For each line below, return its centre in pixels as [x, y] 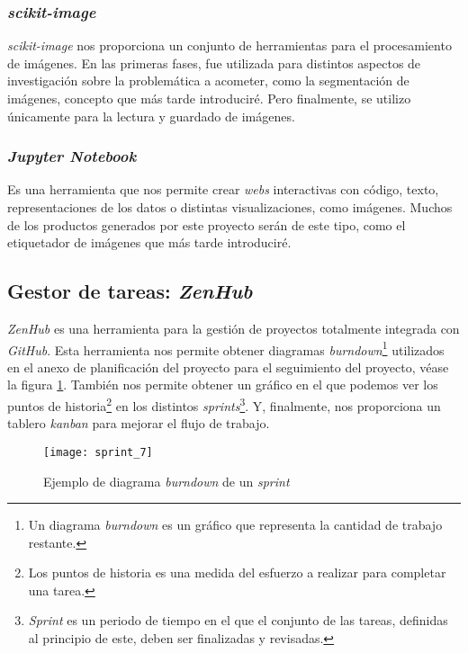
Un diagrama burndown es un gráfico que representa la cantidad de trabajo [235, 525]
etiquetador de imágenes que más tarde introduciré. [149, 242]
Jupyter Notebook [72, 156]
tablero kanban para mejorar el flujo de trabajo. [139, 423]
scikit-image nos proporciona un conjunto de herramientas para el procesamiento [229, 45]
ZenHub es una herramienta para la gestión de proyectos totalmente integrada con [234, 328]
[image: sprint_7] [98, 452]
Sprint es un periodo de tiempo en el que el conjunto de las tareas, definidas [238, 620]
